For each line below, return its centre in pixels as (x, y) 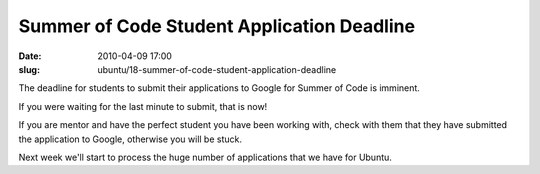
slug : (29, 69)
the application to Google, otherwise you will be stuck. (130, 139)
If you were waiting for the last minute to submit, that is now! (143, 106)
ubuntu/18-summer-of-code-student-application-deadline (217, 69)
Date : (30, 56)
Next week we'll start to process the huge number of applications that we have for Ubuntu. (205, 157)
